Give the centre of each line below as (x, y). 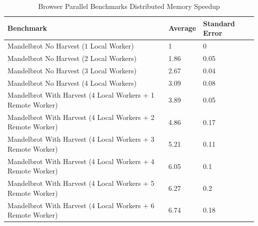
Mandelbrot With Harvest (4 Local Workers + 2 (81, 117)
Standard (219, 23)
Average (182, 28)
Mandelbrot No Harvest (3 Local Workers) (72, 70)
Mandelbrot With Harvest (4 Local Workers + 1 (81, 95)
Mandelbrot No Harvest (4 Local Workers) (72, 83)
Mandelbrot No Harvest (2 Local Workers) (72, 58)
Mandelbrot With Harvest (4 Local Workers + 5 (81, 183)
